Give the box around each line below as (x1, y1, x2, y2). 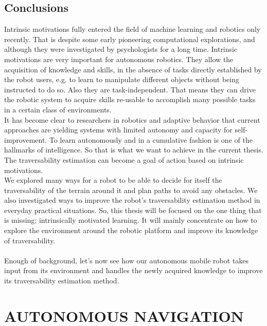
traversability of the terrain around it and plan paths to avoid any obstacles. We (4, 184, 258, 195)
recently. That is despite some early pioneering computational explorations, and (4, 33, 255, 44)
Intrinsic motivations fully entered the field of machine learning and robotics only (4, 24, 261, 34)
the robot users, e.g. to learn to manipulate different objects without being (4, 74, 239, 85)
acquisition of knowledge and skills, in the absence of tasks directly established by (4, 64, 262, 74)
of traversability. (4, 235, 56, 245)
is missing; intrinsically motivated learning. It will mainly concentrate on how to (4, 215, 257, 225)
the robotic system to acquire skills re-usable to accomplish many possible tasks (4, 94, 256, 105)
